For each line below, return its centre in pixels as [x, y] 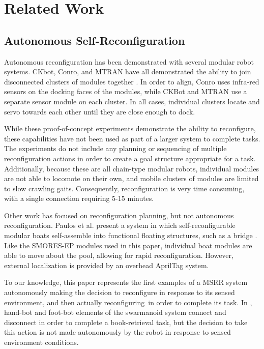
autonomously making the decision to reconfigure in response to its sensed [120, 292]
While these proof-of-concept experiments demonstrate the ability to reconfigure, [130, 128]
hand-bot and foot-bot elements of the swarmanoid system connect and [115, 312]
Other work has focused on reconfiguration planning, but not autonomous [119, 215]
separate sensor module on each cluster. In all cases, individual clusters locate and [132, 101]
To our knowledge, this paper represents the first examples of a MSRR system [126, 282]
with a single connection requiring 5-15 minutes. [79, 198]
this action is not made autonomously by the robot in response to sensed [118, 332]
